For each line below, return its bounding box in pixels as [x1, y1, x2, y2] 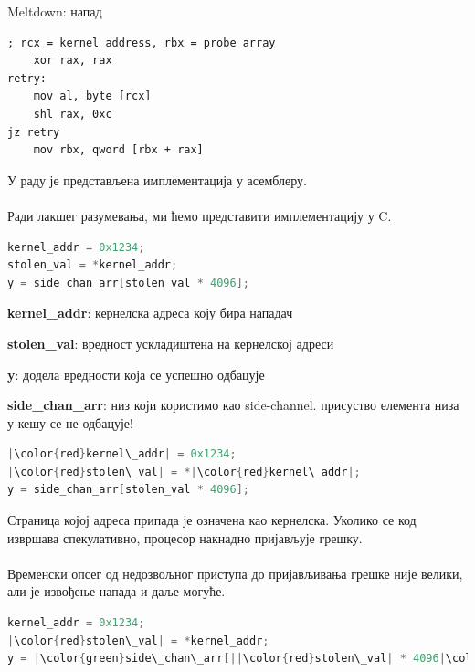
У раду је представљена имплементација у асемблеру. [7, 170, 307, 189]
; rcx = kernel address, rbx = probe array [7, 36, 276, 49]
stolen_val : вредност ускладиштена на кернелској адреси [7, 333, 334, 352]
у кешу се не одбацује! [7, 413, 133, 432]
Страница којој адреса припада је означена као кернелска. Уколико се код [7, 510, 417, 530]
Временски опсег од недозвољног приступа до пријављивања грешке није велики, [7, 563, 463, 583]
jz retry [7, 125, 60, 139]
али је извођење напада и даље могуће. [7, 582, 226, 601]
